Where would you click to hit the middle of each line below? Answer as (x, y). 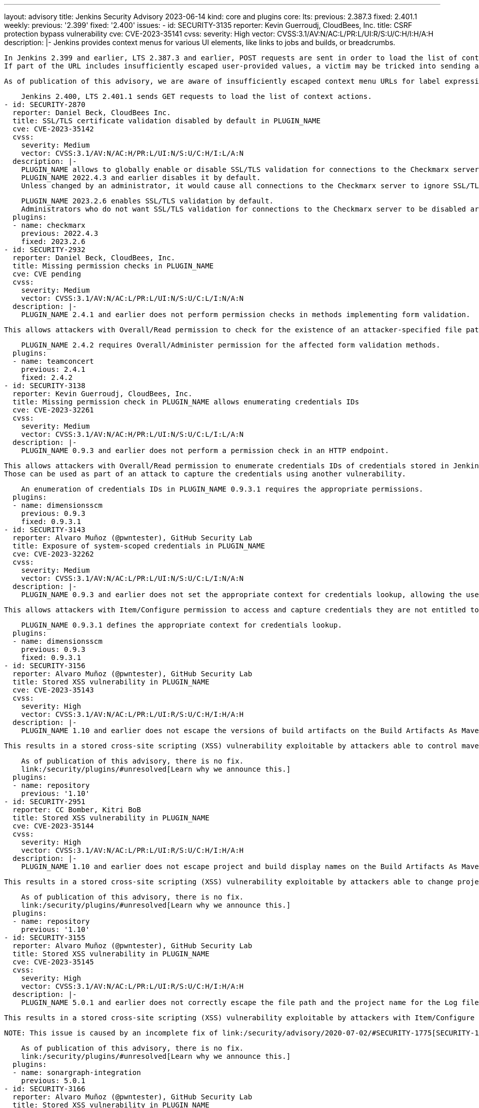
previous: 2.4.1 (53, 369)
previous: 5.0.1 (53, 1081)
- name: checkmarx (49, 225)
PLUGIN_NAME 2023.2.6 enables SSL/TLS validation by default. (147, 201)
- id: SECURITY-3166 (45, 1089)
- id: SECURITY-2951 (45, 802)
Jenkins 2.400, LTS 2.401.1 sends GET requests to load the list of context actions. (196, 96)
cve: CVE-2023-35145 (53, 962)
